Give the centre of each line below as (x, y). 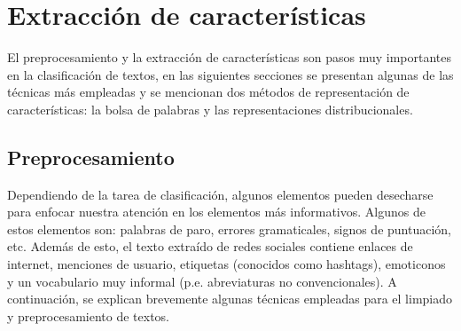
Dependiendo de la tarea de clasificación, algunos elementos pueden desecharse (220, 194)
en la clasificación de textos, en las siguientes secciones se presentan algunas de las (230, 74)
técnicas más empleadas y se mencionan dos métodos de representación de (208, 92)
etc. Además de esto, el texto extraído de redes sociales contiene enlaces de (210, 246)
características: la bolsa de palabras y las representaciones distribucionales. (210, 109)
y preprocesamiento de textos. (88, 315)
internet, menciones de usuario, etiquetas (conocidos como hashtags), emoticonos (227, 264)
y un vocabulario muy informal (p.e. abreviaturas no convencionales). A (202, 281)
